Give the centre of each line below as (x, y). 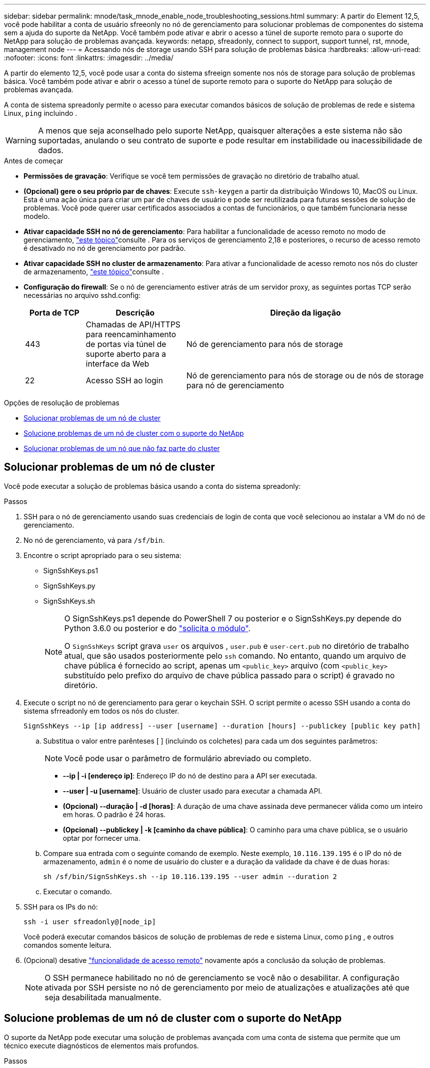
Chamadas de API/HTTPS (133, 324)
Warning (21, 140)
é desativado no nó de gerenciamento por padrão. (105, 248)
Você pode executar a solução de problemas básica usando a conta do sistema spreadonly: (152, 486)
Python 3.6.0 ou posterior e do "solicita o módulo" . (158, 628)
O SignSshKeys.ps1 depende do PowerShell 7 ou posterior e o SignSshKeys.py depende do (233, 618)
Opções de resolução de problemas (62, 403)
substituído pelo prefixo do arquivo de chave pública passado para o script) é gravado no (230, 675)
